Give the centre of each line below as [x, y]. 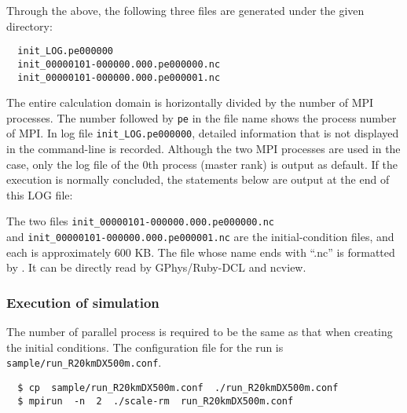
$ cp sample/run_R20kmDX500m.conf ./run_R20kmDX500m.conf [178, 388]
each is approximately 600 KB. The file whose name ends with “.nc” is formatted [201, 252]
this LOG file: [40, 194]
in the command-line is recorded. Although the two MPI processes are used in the [203, 149]
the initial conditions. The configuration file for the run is [145, 347]
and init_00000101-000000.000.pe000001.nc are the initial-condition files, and [200, 237]
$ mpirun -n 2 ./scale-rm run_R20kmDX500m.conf [156, 401]
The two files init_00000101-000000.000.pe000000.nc [140, 221]
